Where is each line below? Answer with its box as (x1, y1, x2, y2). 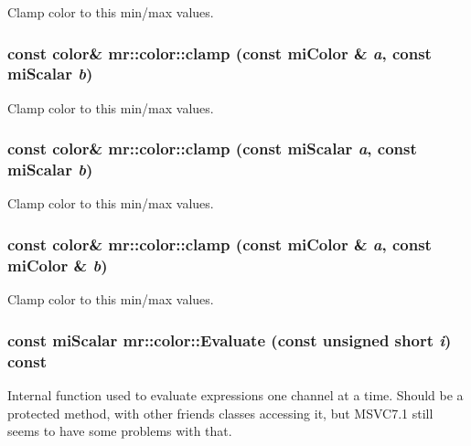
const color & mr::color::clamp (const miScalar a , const (7, 137, 417, 160)
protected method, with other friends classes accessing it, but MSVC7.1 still (7, 403, 434, 422)
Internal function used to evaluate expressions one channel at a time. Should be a (7, 385, 464, 404)
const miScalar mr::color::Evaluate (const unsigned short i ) (7, 328, 452, 351)
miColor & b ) (7, 253, 108, 276)
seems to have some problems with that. (7, 421, 232, 441)
